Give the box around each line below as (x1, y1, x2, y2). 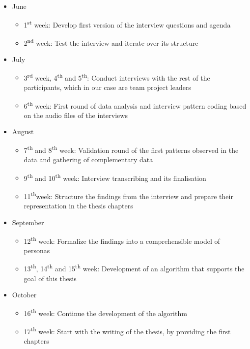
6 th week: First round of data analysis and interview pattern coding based (24, 99, 247, 111)
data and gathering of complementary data (24, 154, 153, 165)
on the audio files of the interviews (24, 110, 128, 120)
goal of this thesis (24, 273, 77, 283)
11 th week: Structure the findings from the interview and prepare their (24, 190, 233, 201)
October (12, 290, 37, 300)
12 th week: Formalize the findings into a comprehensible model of (24, 234, 220, 246)
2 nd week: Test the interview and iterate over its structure (24, 36, 198, 48)
